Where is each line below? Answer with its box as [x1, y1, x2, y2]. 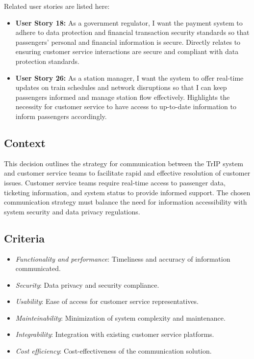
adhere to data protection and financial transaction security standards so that [15, 27, 250, 37]
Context [4, 135, 46, 150]
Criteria [4, 230, 45, 245]
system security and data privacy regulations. [4, 206, 140, 216]
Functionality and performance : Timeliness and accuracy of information [15, 253, 230, 264]
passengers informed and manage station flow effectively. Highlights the [15, 91, 230, 102]
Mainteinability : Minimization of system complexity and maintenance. [15, 312, 226, 323]
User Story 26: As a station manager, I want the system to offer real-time [15, 72, 244, 83]
